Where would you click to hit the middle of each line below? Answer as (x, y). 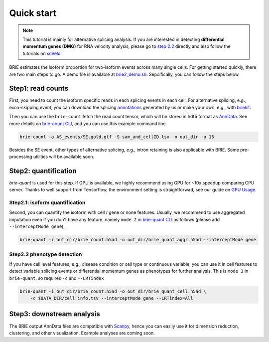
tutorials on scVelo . (42, 53)
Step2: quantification (43, 171)
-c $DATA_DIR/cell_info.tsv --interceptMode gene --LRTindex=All (112, 298)
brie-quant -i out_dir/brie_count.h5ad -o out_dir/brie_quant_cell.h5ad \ (113, 291)
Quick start (33, 13)
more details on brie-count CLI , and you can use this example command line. (88, 123)
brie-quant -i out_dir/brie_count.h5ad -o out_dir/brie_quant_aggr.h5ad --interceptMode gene (138, 240)
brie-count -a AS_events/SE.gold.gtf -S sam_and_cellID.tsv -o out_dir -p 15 (117, 137)
